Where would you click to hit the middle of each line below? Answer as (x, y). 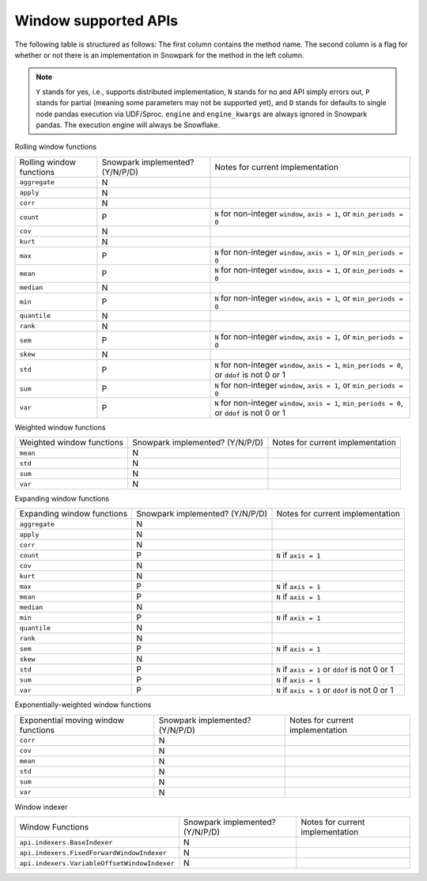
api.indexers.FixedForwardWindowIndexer (93, 853)
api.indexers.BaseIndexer (66, 842)
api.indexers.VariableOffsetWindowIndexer (97, 863)
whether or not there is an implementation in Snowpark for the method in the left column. (159, 55)
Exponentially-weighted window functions (83, 705)
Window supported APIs (96, 21)
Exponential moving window (72, 720)
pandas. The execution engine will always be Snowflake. (128, 125)
